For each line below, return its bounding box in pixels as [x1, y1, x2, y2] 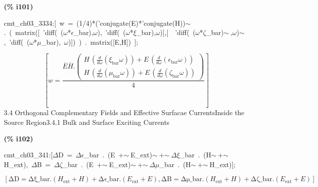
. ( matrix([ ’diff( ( [4, 27, 64, 37]
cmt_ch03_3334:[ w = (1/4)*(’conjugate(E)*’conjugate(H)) [4, 17, 186, 28]
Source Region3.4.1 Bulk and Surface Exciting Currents [4, 117, 170, 127]
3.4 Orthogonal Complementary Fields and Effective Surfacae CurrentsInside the [4, 107, 245, 118]
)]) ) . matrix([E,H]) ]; [68, 36, 138, 47]
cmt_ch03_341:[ [4, 150, 53, 160]
